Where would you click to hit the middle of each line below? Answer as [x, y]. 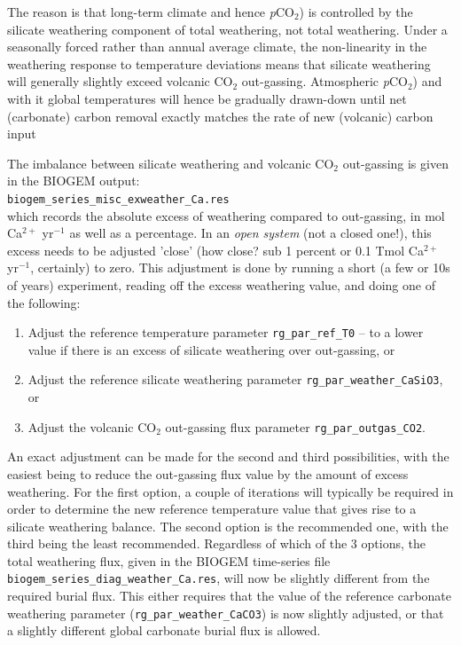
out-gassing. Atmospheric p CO [324, 81]
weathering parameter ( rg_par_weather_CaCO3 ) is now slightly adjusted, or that [226, 613]
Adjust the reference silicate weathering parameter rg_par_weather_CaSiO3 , [235, 379]
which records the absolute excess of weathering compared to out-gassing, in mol [226, 215]
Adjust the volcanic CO [92, 426]
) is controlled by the [356, 12]
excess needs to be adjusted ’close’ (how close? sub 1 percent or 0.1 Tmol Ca [215, 250]
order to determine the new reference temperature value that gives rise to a [212, 509]
